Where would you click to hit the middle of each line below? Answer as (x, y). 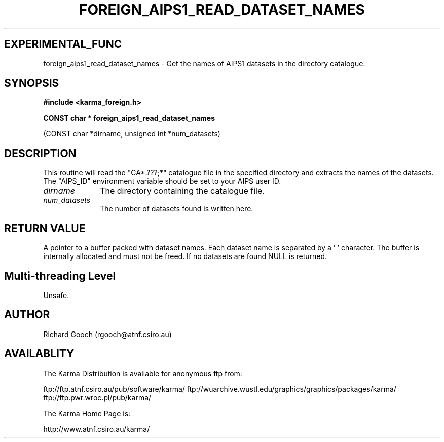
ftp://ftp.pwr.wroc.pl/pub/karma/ (97, 397)
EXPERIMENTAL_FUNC (63, 44)
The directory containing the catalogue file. (182, 191)
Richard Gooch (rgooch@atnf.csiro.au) (107, 334)
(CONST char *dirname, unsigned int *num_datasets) (132, 134)
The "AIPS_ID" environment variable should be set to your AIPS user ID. (162, 181)
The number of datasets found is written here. (177, 209)
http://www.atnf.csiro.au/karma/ (97, 429)
